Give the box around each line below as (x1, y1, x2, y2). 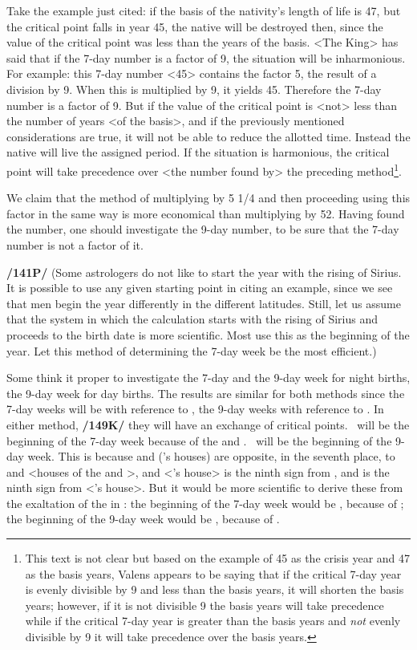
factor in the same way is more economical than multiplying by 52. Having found (6, 205, 405, 221)
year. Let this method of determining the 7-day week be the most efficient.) (6, 342, 377, 359)
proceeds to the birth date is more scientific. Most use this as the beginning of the (6, 326, 410, 343)
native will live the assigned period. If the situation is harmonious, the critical (6, 144, 390, 160)
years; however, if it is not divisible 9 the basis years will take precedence (25, 596, 384, 613)
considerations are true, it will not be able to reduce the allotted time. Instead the (6, 128, 411, 144)
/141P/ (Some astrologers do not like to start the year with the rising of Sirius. (6, 263, 402, 280)
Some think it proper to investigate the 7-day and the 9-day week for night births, (6, 369, 411, 386)
